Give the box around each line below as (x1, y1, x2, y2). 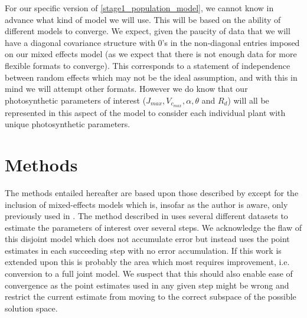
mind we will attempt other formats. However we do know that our (5, 82, 248, 95)
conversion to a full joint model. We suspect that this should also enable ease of (5, 267, 293, 280)
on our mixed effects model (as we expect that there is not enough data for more (5, 48, 297, 60)
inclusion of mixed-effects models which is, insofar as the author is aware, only (5, 198, 288, 210)
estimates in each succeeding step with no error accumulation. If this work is (5, 244, 282, 256)
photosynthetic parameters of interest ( (5, 94, 146, 106)
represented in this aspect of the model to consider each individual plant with (5, 106, 286, 118)
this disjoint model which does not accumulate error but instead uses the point (5, 233, 290, 245)
